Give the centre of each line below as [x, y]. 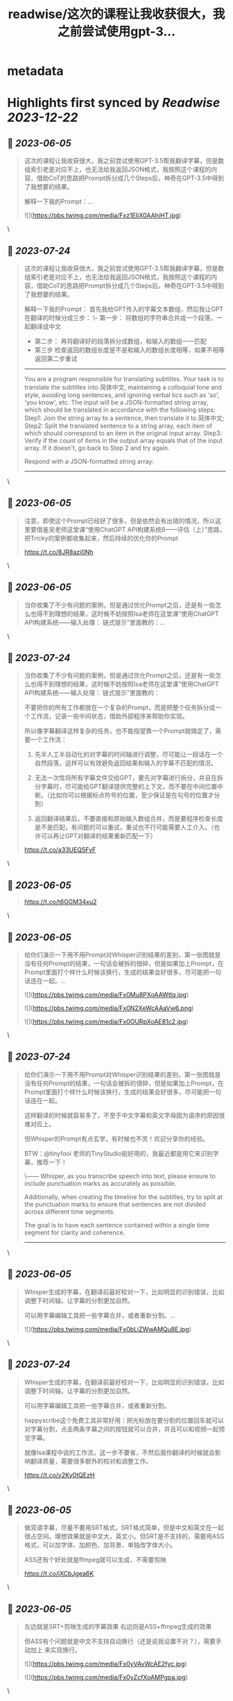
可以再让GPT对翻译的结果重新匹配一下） [99, 836]
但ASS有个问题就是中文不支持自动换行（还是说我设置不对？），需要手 [123, 1641]
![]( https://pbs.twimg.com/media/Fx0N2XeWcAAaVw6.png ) [109, 1008]
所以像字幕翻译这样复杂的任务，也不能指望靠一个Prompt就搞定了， [120, 731]
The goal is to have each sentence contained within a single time [116, 1225]
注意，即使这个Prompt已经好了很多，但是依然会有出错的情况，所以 [120, 521]
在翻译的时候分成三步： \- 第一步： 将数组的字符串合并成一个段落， [120, 318]
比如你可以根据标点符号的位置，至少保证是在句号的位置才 [132, 795]
